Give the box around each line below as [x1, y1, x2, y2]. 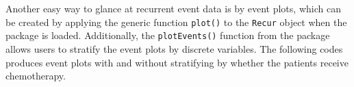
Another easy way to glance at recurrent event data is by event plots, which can [5, 1, 341, 15]
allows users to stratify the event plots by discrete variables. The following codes [5, 41, 343, 55]
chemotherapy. [5, 69, 66, 83]
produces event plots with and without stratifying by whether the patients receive [5, 55, 349, 69]
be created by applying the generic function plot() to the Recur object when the [5, 14, 347, 29]
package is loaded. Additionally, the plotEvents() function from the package [5, 28, 330, 42]
